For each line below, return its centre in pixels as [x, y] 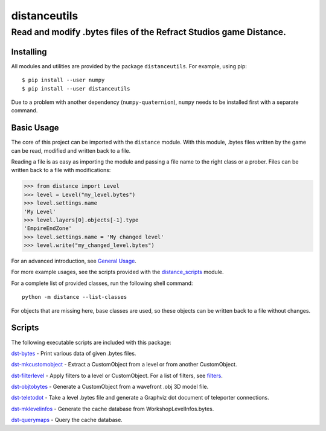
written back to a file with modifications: [61, 170]
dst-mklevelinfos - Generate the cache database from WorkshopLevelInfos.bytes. [113, 409]
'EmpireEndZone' [48, 228]
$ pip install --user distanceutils [76, 88]
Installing [29, 52]
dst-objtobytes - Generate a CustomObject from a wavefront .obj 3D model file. [110, 387]
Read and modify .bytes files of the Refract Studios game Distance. [149, 32]
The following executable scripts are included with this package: [91, 342]
